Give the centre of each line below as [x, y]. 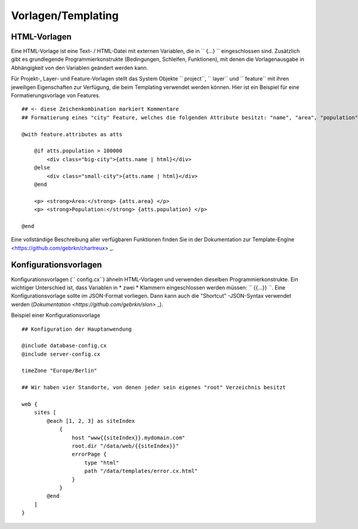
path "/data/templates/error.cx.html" [141, 471]
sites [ [45, 413]
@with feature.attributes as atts [72, 134]
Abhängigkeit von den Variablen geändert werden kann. [80, 67]
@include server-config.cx [61, 354]
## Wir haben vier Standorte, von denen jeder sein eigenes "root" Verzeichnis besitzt [154, 387]
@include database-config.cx [64, 346]
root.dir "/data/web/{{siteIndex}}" [125, 446]
